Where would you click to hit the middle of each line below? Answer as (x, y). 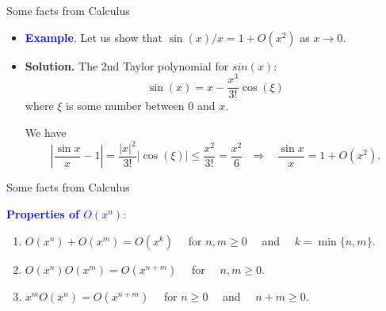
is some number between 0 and (141, 106)
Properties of (43, 214)
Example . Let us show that (94, 37)
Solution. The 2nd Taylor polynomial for (127, 65)
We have (46, 132)
